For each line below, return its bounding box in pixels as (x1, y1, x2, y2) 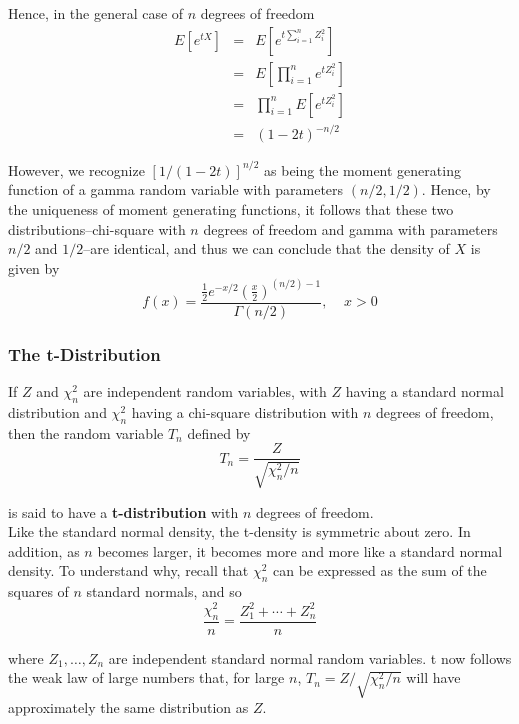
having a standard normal (345, 380, 504, 401)
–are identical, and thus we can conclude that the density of (83, 238, 450, 259)
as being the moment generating (264, 159, 461, 180)
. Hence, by (421, 179, 491, 200)
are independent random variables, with (83, 380, 327, 401)
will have (406, 667, 461, 688)
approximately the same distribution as (8, 697, 249, 718)
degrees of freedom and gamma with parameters (203, 218, 498, 239)
